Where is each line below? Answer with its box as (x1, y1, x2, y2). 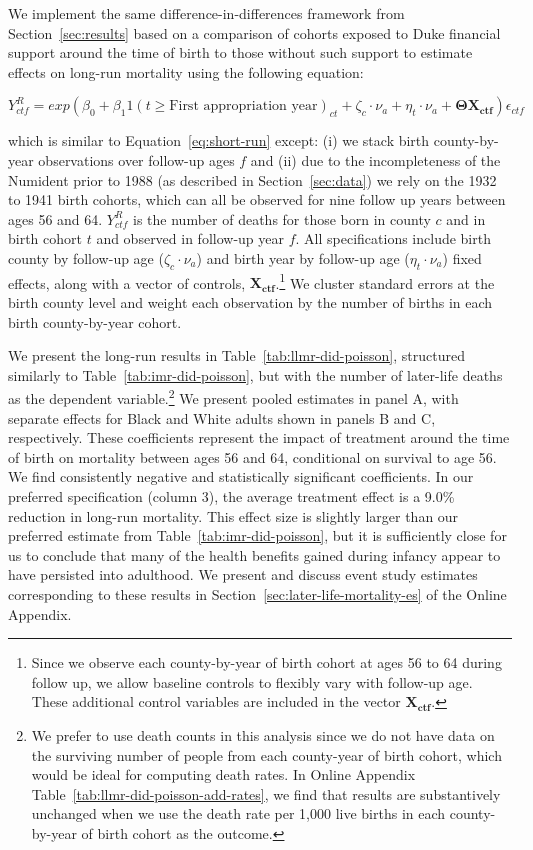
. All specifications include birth (295, 228, 491, 249)
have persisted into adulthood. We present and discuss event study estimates (8, 564, 478, 585)
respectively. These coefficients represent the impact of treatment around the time (8, 427, 510, 448)
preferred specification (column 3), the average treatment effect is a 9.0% (8, 485, 455, 506)
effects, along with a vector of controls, (8, 272, 246, 293)
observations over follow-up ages (38, 149, 235, 170)
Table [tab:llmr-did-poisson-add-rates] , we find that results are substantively (31, 783, 501, 804)
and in (446, 208, 486, 229)
